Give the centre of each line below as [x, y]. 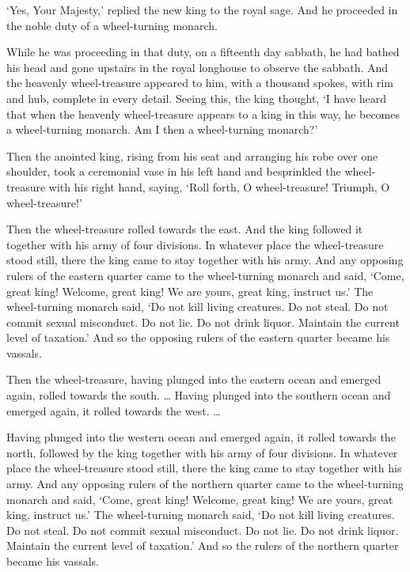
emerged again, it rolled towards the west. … [114, 410]
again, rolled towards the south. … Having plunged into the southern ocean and [199, 395]
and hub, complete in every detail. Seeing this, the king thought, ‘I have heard [197, 98]
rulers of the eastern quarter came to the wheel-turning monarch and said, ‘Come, [205, 275]
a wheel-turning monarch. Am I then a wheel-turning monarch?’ [162, 129]
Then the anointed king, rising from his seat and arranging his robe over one [192, 155]
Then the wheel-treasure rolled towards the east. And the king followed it [185, 229]
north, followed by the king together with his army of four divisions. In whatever [202, 452]
